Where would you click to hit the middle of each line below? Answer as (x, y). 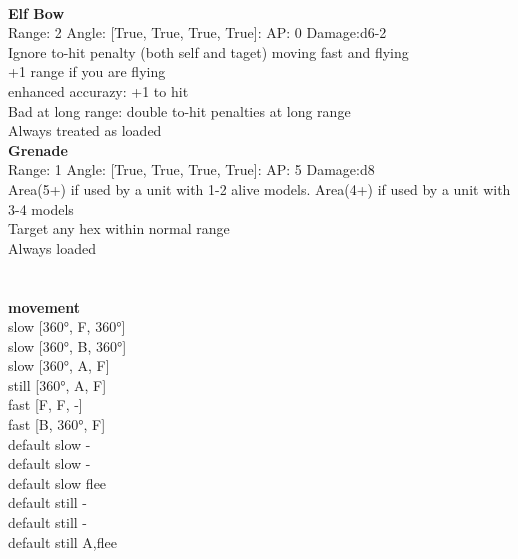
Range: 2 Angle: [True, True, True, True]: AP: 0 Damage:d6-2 (197, 32)
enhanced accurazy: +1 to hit (98, 90)
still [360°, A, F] (57, 384)
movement (44, 306)
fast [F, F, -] (45, 404)
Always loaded (52, 247)
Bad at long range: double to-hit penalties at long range (179, 110)
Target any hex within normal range (119, 228)
